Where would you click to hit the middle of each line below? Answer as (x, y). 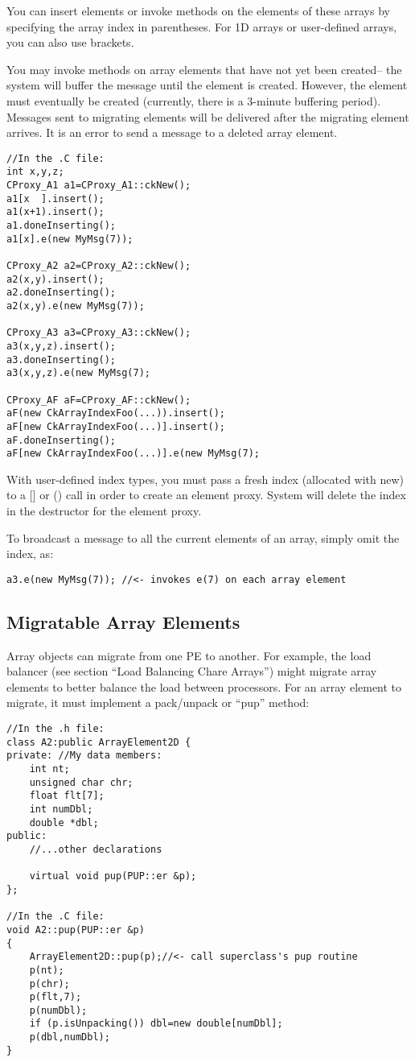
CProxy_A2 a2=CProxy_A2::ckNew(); (99, 266)
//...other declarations (96, 849)
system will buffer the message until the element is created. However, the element (207, 85)
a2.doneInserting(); (62, 293)
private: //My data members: (84, 756)
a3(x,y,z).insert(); (62, 346)
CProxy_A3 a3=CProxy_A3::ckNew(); (99, 333)
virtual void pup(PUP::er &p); (113, 876)
